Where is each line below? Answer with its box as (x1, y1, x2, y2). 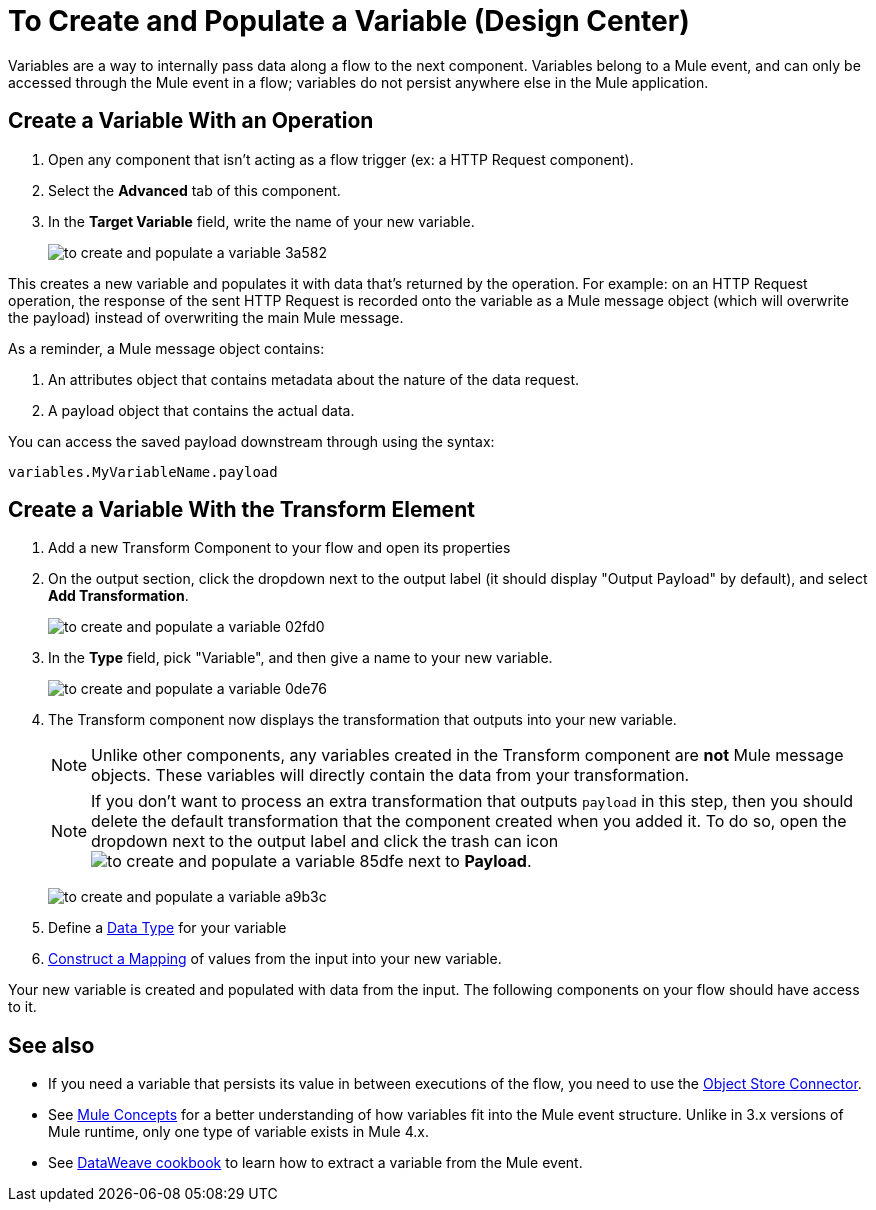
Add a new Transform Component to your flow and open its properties (48, 539, 511, 557)
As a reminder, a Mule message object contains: (8, 339, 325, 357)
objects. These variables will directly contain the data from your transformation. (91, 765, 690, 786)
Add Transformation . (48, 587, 189, 605)
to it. (8, 998, 37, 1016)
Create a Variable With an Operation (8, 108, 374, 134)
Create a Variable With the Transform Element (8, 497, 475, 523)
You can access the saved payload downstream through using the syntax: (8, 432, 495, 450)
